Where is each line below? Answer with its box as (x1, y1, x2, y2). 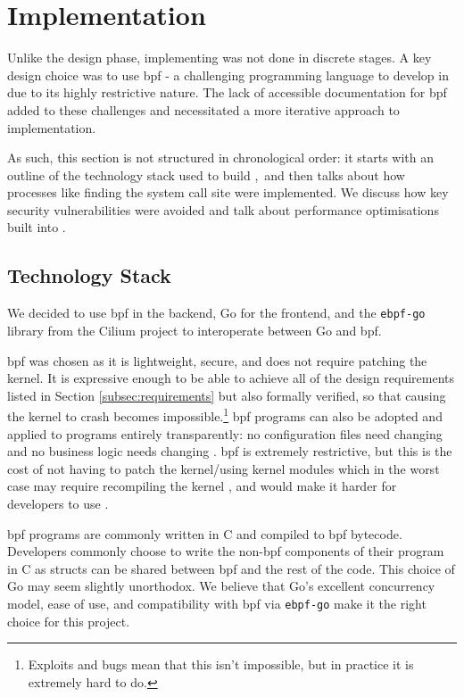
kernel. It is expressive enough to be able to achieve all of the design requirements (7, 369, 454, 387)
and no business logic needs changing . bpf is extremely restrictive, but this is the (7, 442, 452, 461)
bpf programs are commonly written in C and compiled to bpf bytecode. (7, 524, 402, 543)
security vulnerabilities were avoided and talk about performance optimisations (7, 200, 439, 219)
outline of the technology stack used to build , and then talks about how (7, 165, 405, 184)
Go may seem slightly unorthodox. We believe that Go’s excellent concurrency (7, 577, 435, 595)
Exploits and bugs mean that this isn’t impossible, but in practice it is (28, 655, 414, 674)
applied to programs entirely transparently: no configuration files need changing (7, 424, 443, 443)
